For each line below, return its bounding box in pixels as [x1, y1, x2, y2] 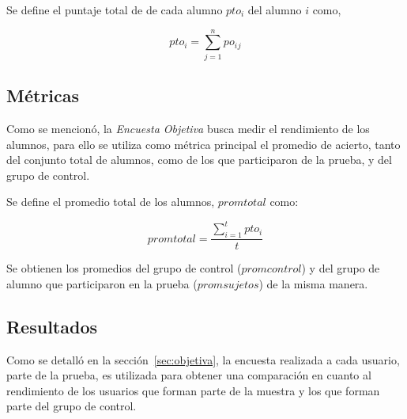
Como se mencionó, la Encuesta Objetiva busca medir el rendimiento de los [6, 120, 370, 136]
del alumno [247, 2, 302, 17]
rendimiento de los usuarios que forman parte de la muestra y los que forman [6, 382, 380, 398]
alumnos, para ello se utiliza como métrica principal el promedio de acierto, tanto [6, 135, 401, 152]
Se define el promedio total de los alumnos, [6, 193, 215, 210]
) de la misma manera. [258, 275, 368, 291]
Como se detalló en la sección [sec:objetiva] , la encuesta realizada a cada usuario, [6, 351, 400, 368]
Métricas [6, 83, 80, 108]
